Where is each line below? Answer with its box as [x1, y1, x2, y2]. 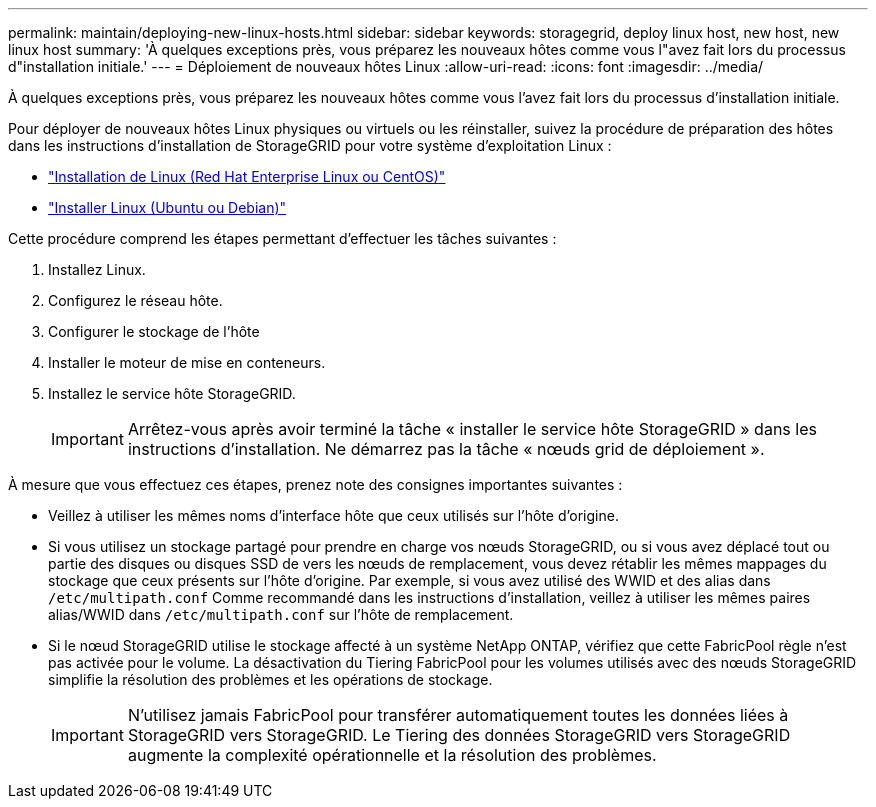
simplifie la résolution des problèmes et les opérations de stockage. [48, 671, 493, 688]
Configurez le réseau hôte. [48, 292, 223, 309]
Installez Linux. [48, 261, 146, 278]
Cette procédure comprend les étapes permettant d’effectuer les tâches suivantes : [8, 230, 557, 247]
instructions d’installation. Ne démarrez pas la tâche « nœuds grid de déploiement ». [127, 439, 765, 459]
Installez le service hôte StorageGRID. [48, 385, 296, 402]
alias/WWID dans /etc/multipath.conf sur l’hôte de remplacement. [48, 606, 514, 623]
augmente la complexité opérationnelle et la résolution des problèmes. [127, 745, 657, 765]
